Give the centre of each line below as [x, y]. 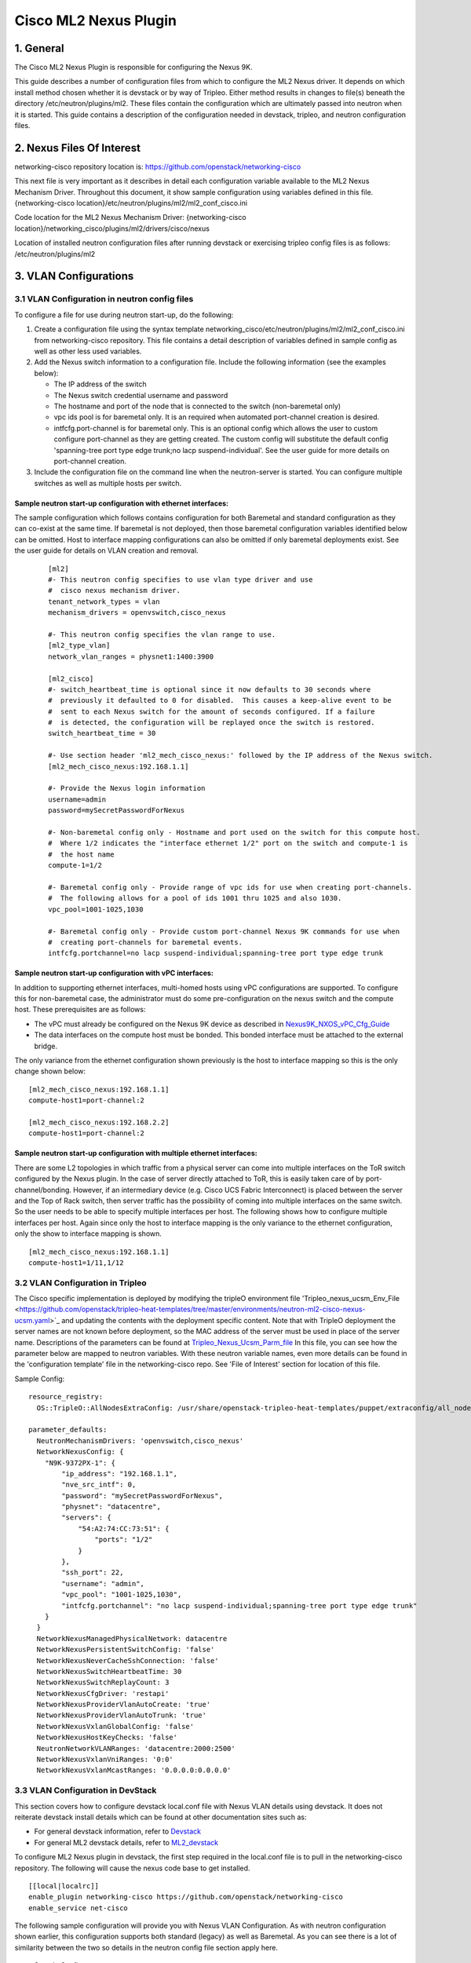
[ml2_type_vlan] [79, 645]
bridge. [46, 1046]
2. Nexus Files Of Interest [78, 148]
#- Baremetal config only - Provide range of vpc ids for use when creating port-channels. [230, 887]
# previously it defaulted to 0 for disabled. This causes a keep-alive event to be [220, 700]
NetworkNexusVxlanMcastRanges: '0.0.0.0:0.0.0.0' [134, 1770]
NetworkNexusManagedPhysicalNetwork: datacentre [132, 1638]
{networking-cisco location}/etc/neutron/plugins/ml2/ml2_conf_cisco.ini [131, 203]
